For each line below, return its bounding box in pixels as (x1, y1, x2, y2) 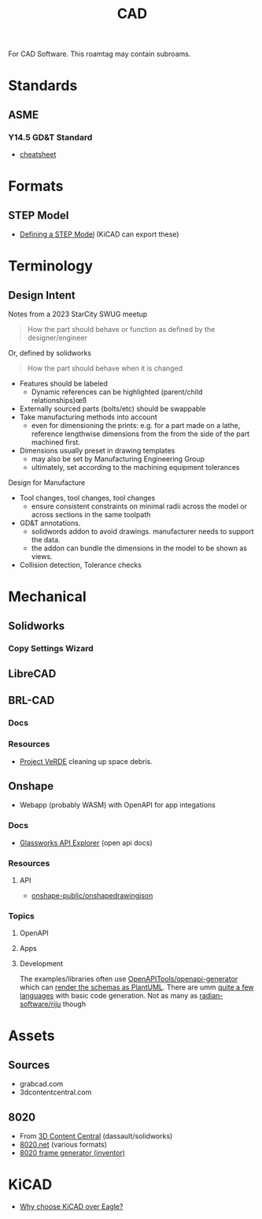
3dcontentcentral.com (19, 1087, 92, 1097)
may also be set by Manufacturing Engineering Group (31, 454, 205, 464)
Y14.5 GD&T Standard (8, 132, 93, 143)
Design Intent (8, 289, 76, 302)
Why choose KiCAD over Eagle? (19, 1202, 124, 1211)
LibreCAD (8, 667, 57, 680)
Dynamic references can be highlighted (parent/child (31, 387, 203, 397)
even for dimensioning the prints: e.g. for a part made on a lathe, (31, 421, 241, 431)
